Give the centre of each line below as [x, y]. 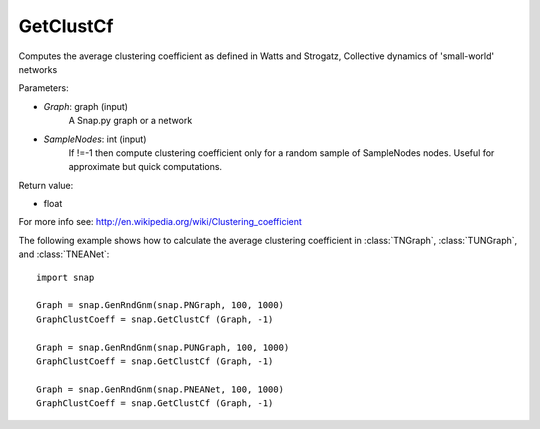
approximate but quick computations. [145, 167]
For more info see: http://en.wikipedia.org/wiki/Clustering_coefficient [160, 222]
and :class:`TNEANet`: [64, 254]
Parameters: [43, 88]
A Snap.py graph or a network [130, 121]
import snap [65, 277]
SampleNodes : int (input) [95, 139]
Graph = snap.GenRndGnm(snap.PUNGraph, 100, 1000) [163, 347]
